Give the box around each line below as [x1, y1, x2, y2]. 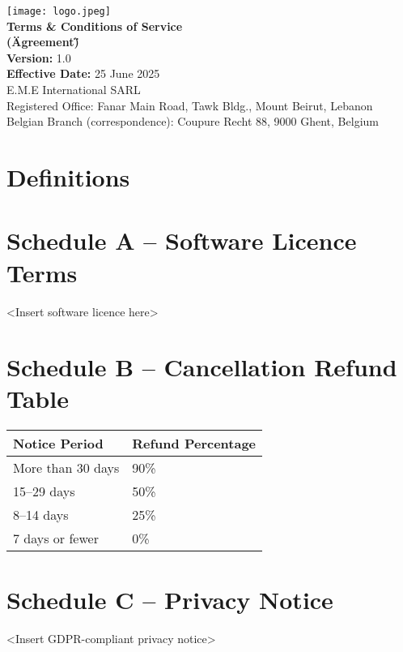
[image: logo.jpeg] [6, 6, 111, 17]
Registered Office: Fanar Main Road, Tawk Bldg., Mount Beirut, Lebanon [6, 97, 373, 114]
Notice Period [13, 434, 104, 453]
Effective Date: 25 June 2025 [6, 65, 160, 82]
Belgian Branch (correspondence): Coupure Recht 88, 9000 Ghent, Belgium [6, 113, 379, 130]
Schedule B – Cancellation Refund [6, 350, 397, 384]
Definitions [6, 161, 130, 193]
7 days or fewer [13, 529, 99, 548]
